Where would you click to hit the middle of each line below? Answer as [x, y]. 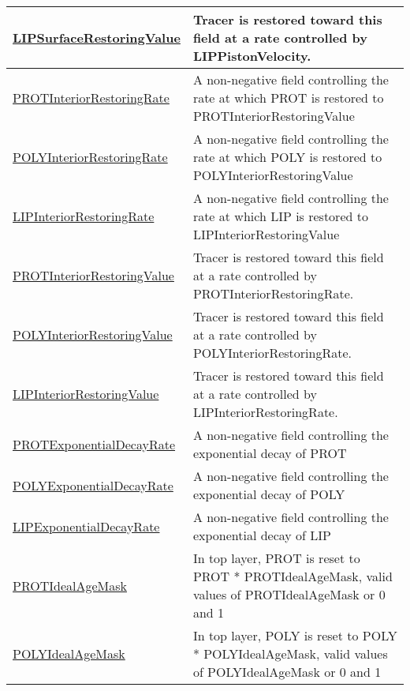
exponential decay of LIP [262, 535]
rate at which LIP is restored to [280, 216]
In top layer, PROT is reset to [276, 558]
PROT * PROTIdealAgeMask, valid [293, 576]
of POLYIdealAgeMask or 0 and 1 [287, 672]
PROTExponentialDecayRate [94, 444]
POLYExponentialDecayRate [93, 485]
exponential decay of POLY [269, 494]
